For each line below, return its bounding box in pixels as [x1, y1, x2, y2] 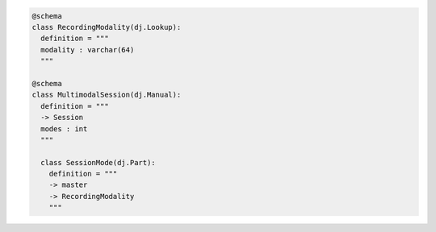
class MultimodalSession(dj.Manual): [31, 90, 182, 100]
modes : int [40, 124, 88, 133]
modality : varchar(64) [40, 45, 135, 54]
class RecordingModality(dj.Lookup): [31, 23, 182, 31]
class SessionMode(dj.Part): [40, 158, 157, 167]
